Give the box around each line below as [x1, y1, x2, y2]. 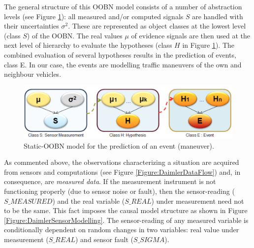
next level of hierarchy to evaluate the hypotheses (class [4, 40, 172, 50]
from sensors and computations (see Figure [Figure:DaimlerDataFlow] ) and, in [4, 166, 241, 177]
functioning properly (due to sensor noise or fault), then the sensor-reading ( [4, 186, 235, 196]
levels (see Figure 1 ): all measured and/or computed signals [4, 11, 184, 21]
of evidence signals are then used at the [131, 30, 250, 40]
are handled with [192, 11, 243, 21]
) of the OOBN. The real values [27, 30, 123, 40]
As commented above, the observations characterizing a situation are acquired [4, 157, 239, 167]
